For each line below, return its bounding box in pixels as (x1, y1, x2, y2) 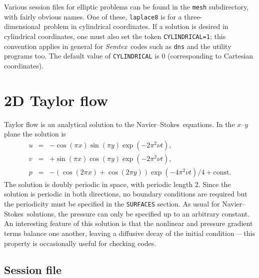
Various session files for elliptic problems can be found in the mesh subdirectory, (4, 1, 249, 11)
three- (184, 11, 202, 21)
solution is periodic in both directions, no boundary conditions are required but (4, 188, 247, 199)
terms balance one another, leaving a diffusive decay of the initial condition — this (4, 227, 255, 238)
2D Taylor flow (4, 89, 108, 110)
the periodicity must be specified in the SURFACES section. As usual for (4, 198, 220, 209)
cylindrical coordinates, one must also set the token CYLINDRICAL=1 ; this (4, 30, 226, 41)
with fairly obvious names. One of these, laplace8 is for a (4, 11, 182, 21)
